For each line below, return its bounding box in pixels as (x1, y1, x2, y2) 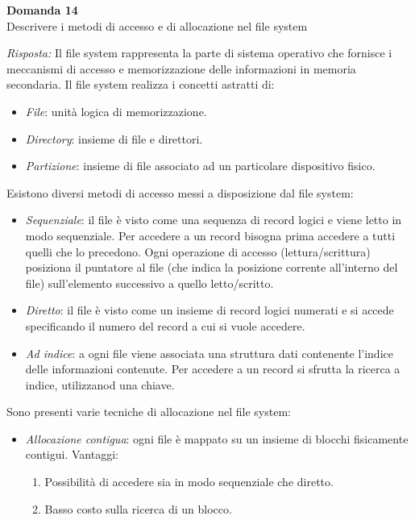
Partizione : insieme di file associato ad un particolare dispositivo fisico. (25, 157, 376, 174)
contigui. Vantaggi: (25, 446, 118, 463)
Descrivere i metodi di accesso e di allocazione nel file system (6, 17, 308, 34)
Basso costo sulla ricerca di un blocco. (44, 500, 232, 517)
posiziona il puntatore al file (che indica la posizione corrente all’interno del (25, 259, 398, 276)
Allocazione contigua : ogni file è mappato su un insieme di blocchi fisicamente (25, 430, 409, 447)
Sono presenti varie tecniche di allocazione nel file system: (6, 403, 291, 420)
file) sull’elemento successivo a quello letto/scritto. (25, 274, 274, 291)
